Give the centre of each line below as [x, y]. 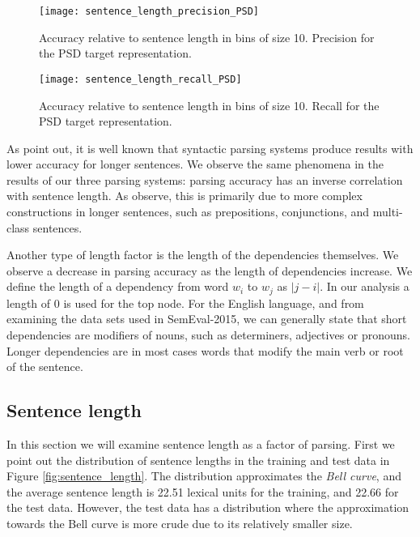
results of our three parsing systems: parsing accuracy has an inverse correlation [205, 179]
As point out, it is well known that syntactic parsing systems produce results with [210, 148]
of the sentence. [45, 367]
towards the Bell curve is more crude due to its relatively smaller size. [180, 524]
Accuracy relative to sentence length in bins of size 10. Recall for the [209, 105]
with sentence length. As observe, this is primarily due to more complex [185, 196]
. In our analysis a [365, 286]
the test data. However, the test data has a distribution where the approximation [208, 507]
